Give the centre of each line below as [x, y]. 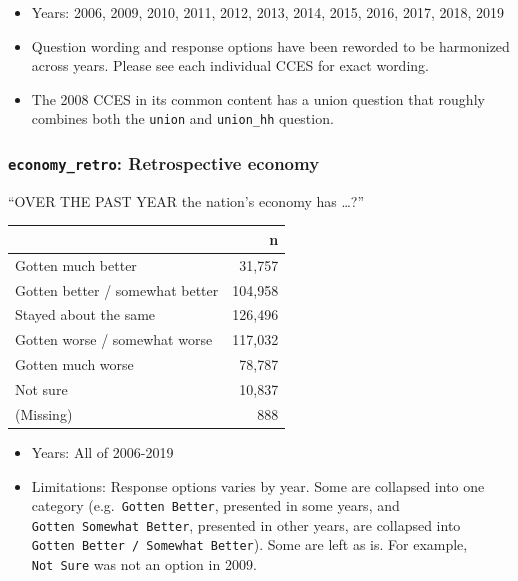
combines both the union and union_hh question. [182, 118]
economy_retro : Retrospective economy [164, 162]
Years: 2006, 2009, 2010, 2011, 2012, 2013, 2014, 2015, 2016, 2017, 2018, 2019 [268, 12]
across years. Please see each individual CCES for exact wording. [230, 65]
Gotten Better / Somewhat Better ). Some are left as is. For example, [249, 544]
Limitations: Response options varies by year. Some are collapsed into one [258, 485]
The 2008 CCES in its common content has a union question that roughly [258, 98]
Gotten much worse [74, 364]
